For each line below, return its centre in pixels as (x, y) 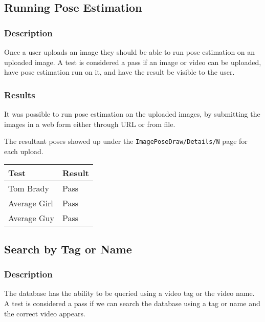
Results (20, 94)
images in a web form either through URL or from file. (90, 124)
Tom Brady (29, 188)
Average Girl (31, 203)
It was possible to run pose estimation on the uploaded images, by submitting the (132, 114)
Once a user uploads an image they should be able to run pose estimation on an (130, 52)
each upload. (24, 151)
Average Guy (31, 218)
